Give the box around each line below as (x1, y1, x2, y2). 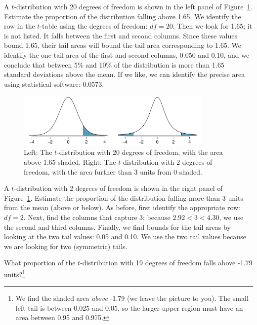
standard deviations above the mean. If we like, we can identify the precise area (4, 69, 245, 79)
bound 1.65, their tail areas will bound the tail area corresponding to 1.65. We (4, 40, 241, 50)
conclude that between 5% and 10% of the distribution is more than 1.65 (4, 59, 224, 70)
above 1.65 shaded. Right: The (24, 156, 116, 167)
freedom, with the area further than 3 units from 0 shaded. (24, 166, 202, 177)
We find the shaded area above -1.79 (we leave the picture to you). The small (15, 293, 249, 303)
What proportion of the (4, 257, 76, 268)
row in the (4, 21, 35, 31)
